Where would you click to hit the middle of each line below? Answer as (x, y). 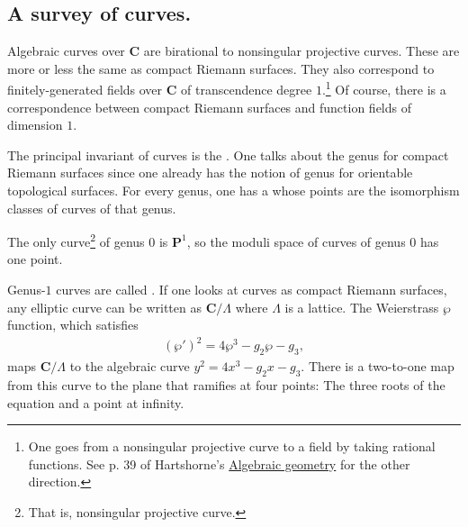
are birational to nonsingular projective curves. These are (301, 51)
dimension (35, 125)
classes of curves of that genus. (92, 208)
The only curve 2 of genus (76, 240)
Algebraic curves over (66, 51)
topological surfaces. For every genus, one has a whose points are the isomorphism (234, 191)
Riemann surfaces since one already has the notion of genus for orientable (210, 173)
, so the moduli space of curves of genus (296, 241)
